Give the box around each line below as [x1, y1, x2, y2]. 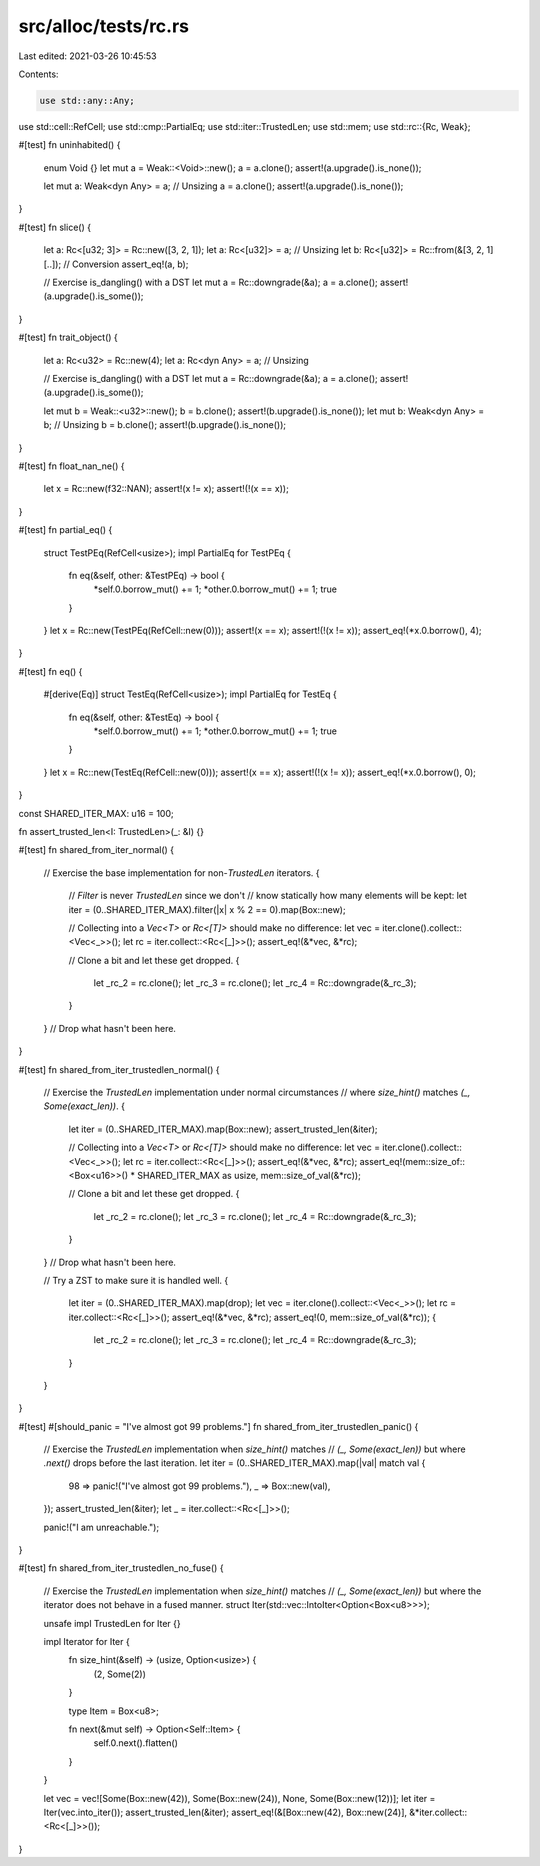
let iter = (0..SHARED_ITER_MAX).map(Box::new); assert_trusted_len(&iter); [68, 1123, 379, 1135]
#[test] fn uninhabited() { [18, 139, 121, 151]
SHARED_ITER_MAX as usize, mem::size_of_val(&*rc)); [136, 1170, 362, 1181]
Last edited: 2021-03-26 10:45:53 [18, 50, 157, 62]
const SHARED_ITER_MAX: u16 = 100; [18, 807, 174, 819]
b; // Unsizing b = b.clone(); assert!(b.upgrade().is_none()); [43, 419, 287, 431]
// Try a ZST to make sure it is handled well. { [43, 1274, 229, 1286]
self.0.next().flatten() [93, 1737, 179, 1749]
